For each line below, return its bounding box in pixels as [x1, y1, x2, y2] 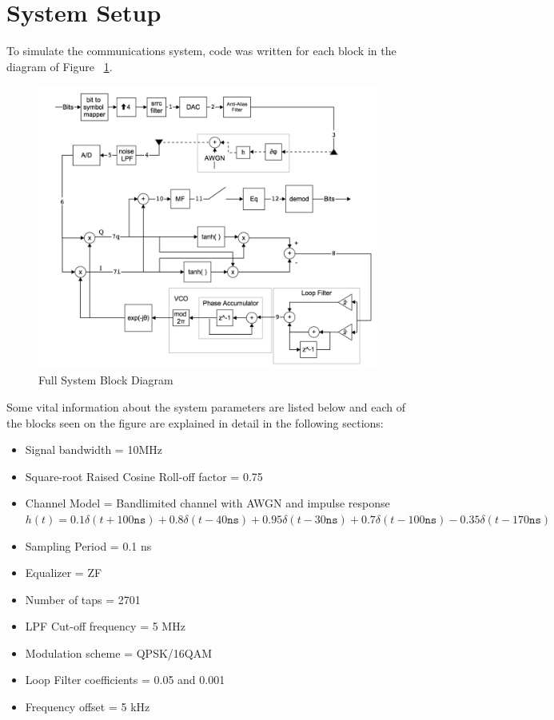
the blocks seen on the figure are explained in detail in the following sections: [6, 414, 384, 431]
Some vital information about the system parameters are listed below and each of [6, 398, 405, 415]
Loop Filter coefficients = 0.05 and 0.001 [25, 671, 225, 688]
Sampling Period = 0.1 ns [25, 537, 152, 554]
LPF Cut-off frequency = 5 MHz [25, 618, 185, 634]
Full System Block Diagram [38, 372, 173, 388]
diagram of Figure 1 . [6, 58, 113, 74]
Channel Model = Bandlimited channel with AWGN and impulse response [25, 495, 390, 511]
